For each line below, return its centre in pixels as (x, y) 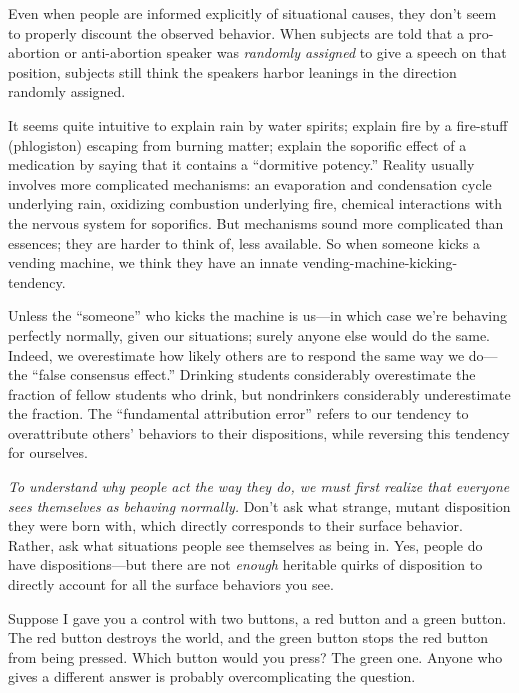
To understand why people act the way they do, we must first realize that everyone (259, 486)
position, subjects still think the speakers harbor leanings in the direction (232, 71)
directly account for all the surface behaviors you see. (171, 584)
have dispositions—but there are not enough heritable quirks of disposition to (245, 564)
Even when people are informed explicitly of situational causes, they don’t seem (252, 13)
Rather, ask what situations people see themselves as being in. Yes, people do (245, 544)
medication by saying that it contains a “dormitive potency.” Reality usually (241, 164)
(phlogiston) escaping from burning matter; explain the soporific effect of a (237, 144)
